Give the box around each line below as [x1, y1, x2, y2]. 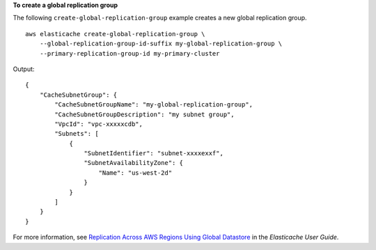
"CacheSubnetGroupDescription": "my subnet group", [54, 110, 235, 118]
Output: [13, 65, 35, 73]
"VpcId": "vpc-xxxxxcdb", [54, 120, 143, 128]
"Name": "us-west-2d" [98, 169, 173, 177]
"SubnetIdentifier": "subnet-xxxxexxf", [84, 150, 224, 157]
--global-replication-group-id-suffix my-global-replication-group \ [39, 40, 283, 48]
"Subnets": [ [54, 130, 99, 138]
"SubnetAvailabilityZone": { [84, 159, 184, 167]
